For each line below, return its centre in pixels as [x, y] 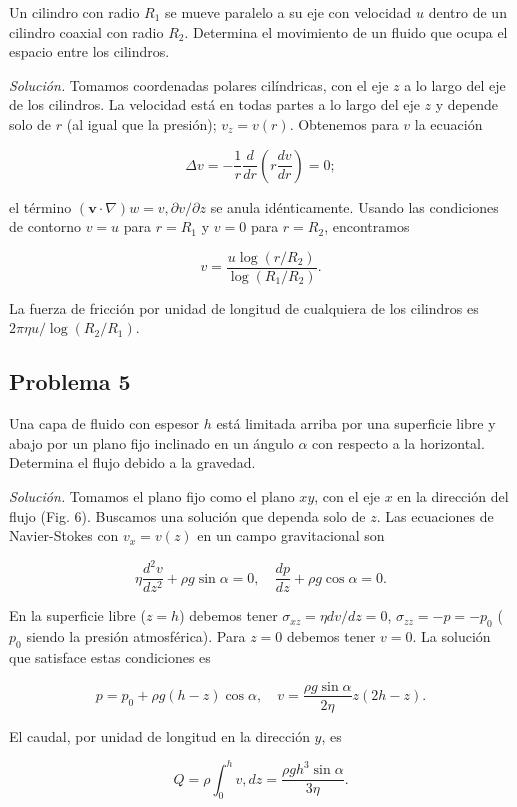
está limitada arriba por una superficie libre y [356, 423]
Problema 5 [70, 381]
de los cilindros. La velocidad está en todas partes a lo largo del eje [214, 104]
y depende [467, 104]
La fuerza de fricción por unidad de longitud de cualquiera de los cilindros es [244, 307]
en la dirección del [453, 495]
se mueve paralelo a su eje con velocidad [288, 12]
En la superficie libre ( [77, 615]
